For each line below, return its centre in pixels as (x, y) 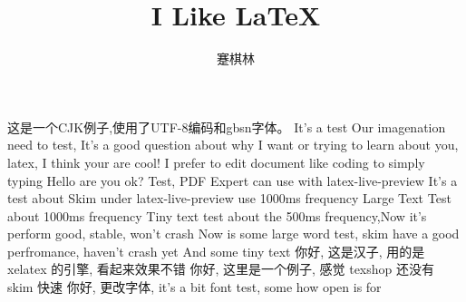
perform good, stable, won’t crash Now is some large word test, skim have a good (233, 234)
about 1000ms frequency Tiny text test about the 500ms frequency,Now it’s (217, 215)
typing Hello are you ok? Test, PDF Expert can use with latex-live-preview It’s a (233, 180)
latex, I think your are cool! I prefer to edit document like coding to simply (216, 162)
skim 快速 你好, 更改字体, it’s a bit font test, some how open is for (194, 287)
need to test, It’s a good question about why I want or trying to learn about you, (233, 145)
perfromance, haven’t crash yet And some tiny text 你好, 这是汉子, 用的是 (216, 251)
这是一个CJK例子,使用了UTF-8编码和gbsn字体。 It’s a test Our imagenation (227, 127)
